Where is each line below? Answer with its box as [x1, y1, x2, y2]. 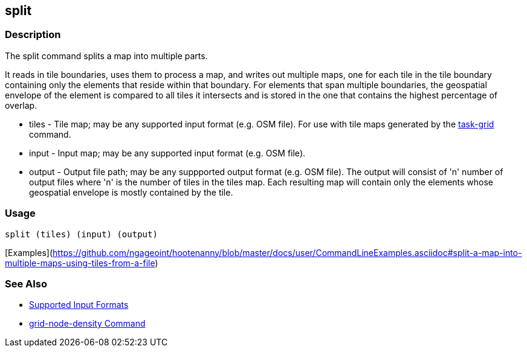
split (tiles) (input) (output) [5, 229, 158, 239]
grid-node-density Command [29, 318, 146, 329]
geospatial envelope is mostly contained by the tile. [29, 187, 233, 197]
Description [5, 28, 61, 41]
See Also [5, 277, 47, 290]
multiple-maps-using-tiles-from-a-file [5, 257, 155, 268]
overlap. [5, 100, 37, 110]
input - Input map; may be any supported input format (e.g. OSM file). [29, 147, 306, 158]
